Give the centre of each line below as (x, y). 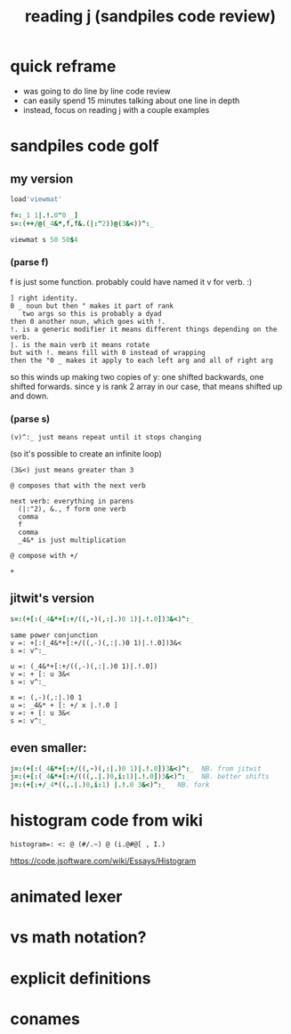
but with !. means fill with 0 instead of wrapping (108, 352)
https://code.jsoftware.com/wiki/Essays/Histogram (103, 861)
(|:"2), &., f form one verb (72, 509)
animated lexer (66, 897)
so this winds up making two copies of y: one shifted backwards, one (137, 376)
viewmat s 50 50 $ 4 (44, 239)
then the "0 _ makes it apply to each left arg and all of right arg (142, 360)
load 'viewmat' (36, 199)
